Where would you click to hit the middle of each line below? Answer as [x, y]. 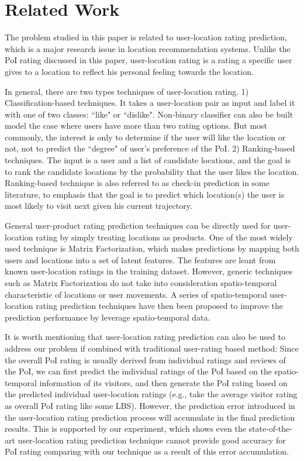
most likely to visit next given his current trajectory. [99, 206]
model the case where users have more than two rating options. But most [136, 125]
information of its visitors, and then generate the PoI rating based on [163, 382]
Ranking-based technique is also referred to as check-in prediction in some [137, 183]
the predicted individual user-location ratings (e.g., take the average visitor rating [151, 394]
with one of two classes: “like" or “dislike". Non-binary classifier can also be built [149, 114]
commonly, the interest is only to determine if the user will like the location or [145, 137]
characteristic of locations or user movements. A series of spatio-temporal [136, 294]
